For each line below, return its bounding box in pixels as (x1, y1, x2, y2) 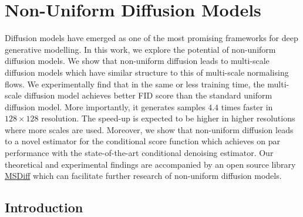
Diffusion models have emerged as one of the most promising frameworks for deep (5, 32, 298, 44)
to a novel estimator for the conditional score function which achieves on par (5, 135, 280, 147)
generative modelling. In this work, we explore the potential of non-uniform (5, 43, 276, 55)
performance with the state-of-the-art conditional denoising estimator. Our (5, 147, 274, 159)
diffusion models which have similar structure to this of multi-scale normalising (5, 66, 289, 78)
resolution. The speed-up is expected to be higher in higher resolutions (41, 112, 295, 124)
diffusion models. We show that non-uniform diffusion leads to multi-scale (5, 55, 270, 67)
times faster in (221, 100, 273, 113)
